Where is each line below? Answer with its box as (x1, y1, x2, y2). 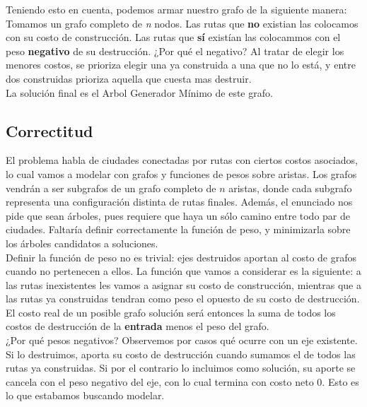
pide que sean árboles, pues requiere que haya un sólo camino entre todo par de (6, 208, 350, 223)
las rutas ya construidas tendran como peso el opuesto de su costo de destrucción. (6, 291, 360, 306)
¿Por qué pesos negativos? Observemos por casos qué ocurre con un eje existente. (6, 333, 358, 348)
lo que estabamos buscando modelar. (6, 388, 165, 403)
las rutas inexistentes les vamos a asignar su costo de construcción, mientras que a (6, 277, 361, 292)
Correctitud (6, 119, 93, 141)
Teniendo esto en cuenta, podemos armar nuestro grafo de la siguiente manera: (6, 2, 347, 16)
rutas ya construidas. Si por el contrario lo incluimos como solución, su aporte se (6, 360, 356, 375)
